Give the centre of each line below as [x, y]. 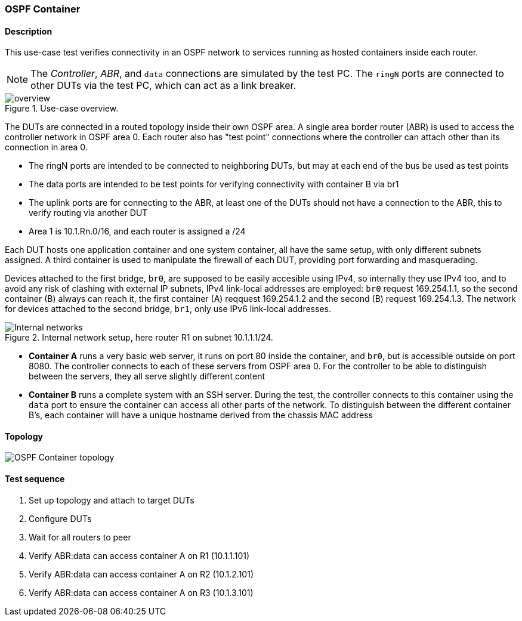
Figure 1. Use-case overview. [62, 109]
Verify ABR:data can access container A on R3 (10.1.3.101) [141, 592]
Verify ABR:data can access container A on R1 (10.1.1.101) [139, 555]
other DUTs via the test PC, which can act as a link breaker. [163, 86]
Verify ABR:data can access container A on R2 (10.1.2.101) [141, 574]
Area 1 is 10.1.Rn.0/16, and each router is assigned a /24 [137, 231]
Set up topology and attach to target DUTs [112, 500]
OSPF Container [43, 9]
